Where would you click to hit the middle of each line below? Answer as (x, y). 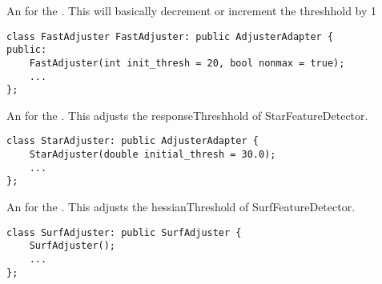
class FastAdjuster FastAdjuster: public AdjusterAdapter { (170, 36)
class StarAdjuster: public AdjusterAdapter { (133, 141)
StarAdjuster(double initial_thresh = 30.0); (153, 155)
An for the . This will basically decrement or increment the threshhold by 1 (192, 10)
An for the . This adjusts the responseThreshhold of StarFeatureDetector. (187, 115)
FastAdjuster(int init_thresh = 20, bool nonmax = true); (187, 63)
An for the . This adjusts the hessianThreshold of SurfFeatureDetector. (181, 207)
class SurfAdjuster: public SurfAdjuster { (124, 232)
